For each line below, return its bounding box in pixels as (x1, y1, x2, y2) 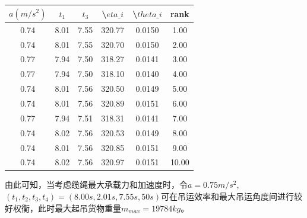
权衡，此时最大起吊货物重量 (12, 201, 121, 214)
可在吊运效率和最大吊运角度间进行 (161, 190, 295, 203)
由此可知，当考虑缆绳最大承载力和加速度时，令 (5, 178, 188, 191)
